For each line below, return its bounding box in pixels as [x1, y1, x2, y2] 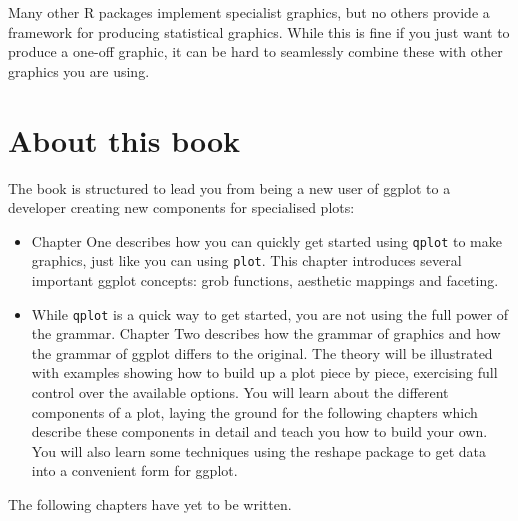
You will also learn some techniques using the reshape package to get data [31, 440, 487, 461]
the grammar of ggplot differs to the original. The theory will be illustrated [31, 342, 493, 363]
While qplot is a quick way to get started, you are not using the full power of [31, 303, 509, 324]
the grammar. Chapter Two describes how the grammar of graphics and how [31, 323, 501, 344]
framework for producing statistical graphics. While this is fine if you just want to [8, 21, 510, 42]
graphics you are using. [8, 60, 150, 81]
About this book [8, 119, 241, 160]
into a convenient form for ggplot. [31, 460, 238, 481]
